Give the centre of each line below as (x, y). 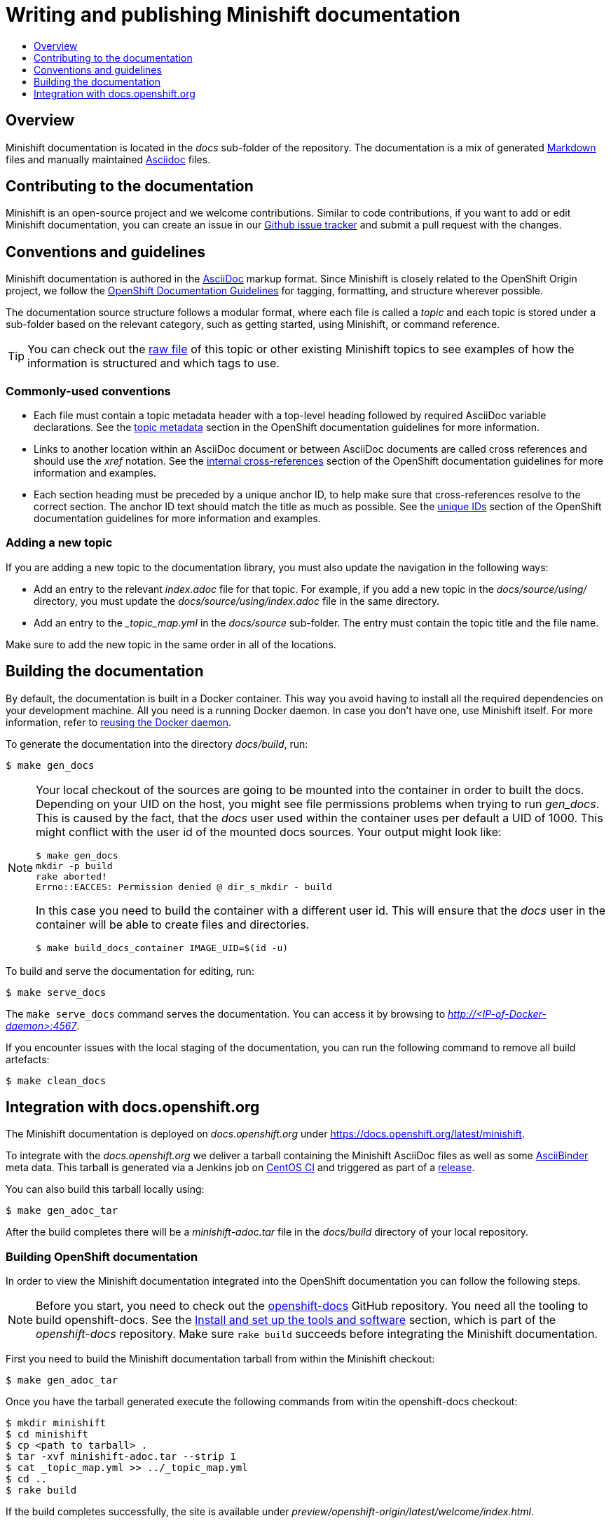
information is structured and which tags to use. (153, 363)
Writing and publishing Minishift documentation (233, 15)
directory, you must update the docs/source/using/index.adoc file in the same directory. (236, 601)
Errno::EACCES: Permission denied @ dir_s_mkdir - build (184, 887)
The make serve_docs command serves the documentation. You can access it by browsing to (226, 1013)
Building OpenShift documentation (102, 1256)
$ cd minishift (47, 1434)
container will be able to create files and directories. (173, 924)
